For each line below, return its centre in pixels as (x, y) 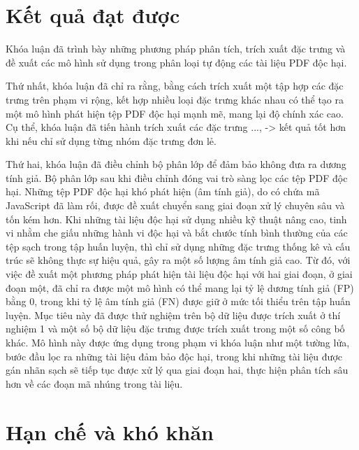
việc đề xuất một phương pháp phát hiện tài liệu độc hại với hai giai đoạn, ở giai (179, 274)
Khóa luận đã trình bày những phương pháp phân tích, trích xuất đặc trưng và (176, 49)
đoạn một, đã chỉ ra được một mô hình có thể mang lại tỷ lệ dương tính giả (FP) (180, 287)
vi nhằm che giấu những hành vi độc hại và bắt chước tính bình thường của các (177, 233)
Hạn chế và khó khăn (110, 431)
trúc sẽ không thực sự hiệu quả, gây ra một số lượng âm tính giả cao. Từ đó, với (178, 260)
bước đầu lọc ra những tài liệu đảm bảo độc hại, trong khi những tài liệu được (174, 356)
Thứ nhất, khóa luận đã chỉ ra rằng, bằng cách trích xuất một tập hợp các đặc (175, 86)
